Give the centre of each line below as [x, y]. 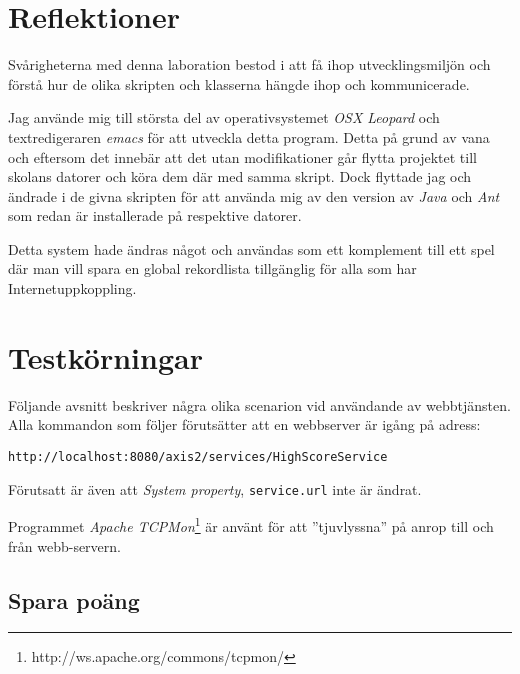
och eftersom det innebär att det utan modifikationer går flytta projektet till [242, 156]
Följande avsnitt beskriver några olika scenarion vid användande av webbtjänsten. [259, 404]
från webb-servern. [64, 545]
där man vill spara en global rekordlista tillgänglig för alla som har [212, 268]
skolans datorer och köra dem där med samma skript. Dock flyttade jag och [240, 176]
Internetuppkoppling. [72, 288]
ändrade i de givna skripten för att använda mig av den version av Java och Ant [254, 195]
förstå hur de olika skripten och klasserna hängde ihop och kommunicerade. [239, 83]
